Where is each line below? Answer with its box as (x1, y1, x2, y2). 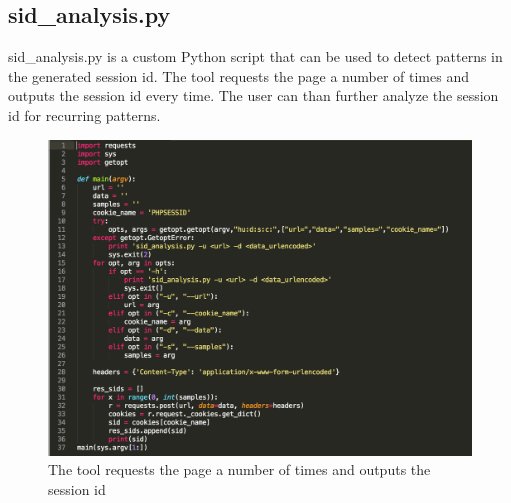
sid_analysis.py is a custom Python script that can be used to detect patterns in (8, 46, 503, 67)
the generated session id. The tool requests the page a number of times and (8, 65, 469, 86)
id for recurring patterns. (8, 104, 161, 125)
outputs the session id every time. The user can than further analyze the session (8, 85, 499, 106)
